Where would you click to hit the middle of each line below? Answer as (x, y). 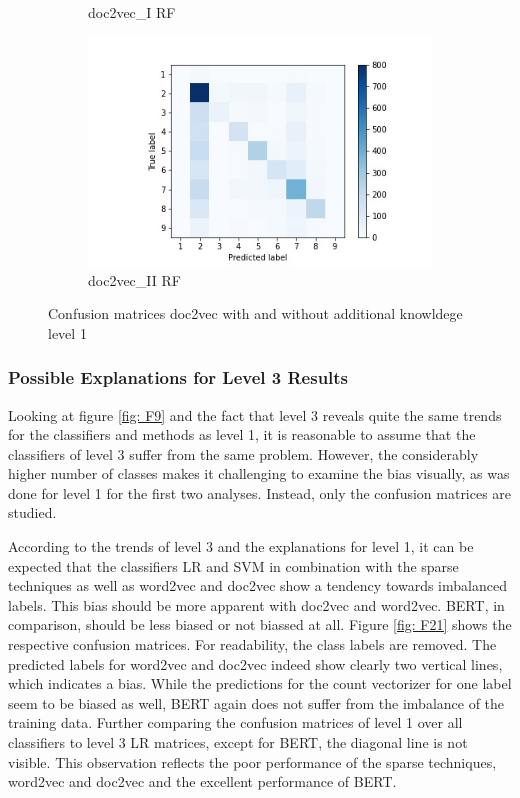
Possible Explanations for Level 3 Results (178, 377)
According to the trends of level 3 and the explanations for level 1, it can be (241, 546)
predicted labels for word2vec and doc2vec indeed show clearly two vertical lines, (255, 663)
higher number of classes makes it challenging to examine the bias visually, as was (259, 473)
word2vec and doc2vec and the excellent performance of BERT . (202, 781)
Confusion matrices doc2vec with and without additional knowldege (255, 313)
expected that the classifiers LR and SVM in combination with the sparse (233, 565)
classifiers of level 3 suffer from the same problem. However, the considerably (243, 453)
